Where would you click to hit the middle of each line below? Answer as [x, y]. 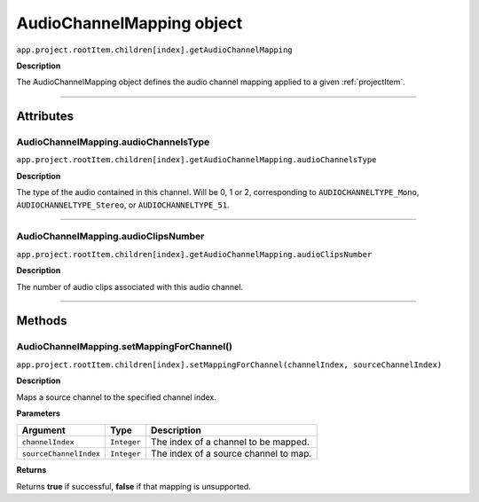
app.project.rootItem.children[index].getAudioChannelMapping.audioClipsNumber [194, 254]
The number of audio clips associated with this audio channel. [130, 286]
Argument [43, 430]
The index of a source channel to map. [232, 454]
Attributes [45, 117]
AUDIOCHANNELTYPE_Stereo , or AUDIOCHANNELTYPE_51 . [123, 205]
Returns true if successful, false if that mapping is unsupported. [134, 486]
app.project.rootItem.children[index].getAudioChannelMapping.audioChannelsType [196, 160]
